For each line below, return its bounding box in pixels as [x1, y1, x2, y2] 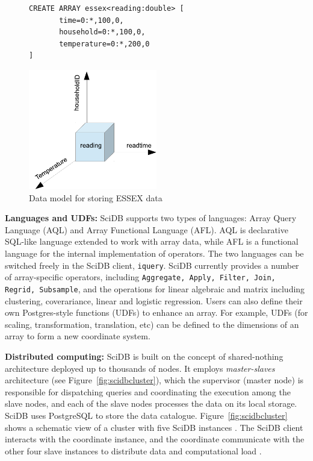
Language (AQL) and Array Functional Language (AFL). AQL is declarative [5, 223, 288, 236]
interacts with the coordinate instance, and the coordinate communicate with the [5, 433, 305, 445]
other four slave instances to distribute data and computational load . [5, 444, 262, 457]
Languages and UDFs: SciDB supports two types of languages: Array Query [5, 212, 297, 224]
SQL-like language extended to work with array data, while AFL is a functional [5, 235, 299, 248]
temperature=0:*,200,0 [59, 39, 150, 48]
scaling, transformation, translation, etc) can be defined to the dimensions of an [5, 318, 299, 330]
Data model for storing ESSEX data [29, 191, 163, 204]
